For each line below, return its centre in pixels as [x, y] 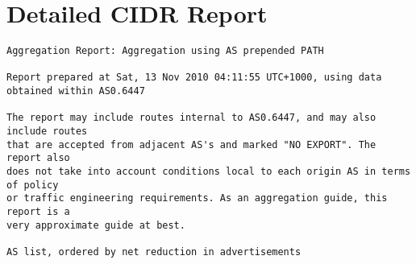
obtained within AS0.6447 [76, 91]
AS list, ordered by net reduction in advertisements [154, 252]
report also [38, 158]
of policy [33, 185]
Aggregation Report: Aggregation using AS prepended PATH [165, 51]
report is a [38, 212]
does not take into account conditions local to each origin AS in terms [209, 172]
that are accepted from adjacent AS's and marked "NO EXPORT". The [191, 144]
